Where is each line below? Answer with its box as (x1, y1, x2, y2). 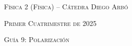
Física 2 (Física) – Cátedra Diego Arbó (4, 1, 128, 11)
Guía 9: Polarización (4, 34, 70, 45)
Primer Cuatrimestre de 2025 (4, 18, 97, 28)
